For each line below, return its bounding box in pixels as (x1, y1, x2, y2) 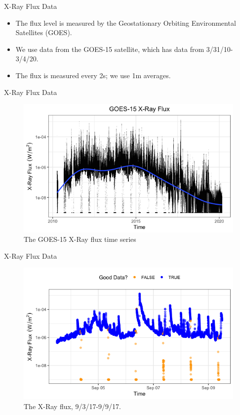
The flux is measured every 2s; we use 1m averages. (15, 70, 171, 80)
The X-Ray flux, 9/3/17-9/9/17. (24, 401, 121, 411)
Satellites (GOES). (15, 27, 72, 38)
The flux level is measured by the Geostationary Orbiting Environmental (15, 17, 236, 28)
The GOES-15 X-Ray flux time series (24, 234, 136, 244)
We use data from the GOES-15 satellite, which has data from (15, 44, 204, 54)
